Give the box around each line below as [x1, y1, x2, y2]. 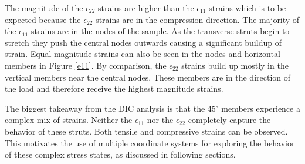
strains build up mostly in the [181, 59, 289, 71]
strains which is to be [209, 2, 286, 14]
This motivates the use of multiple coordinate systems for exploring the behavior [5, 136, 295, 149]
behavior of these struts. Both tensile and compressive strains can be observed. [5, 125, 288, 137]
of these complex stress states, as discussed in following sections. [5, 148, 236, 160]
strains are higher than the [97, 2, 194, 14]
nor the [147, 113, 174, 126]
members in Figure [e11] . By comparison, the [5, 59, 167, 71]
